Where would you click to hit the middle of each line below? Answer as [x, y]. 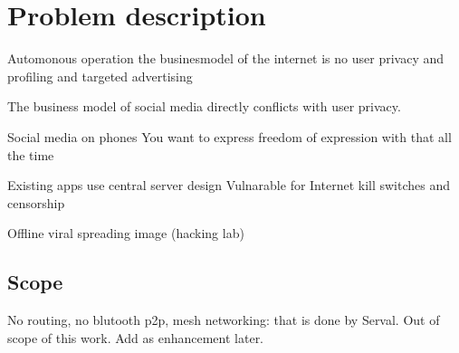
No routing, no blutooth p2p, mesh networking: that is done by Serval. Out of [224, 320]
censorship [36, 202]
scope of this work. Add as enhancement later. [136, 337]
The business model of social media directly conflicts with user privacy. [204, 106]
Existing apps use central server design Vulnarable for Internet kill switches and [229, 185]
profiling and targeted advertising [100, 76]
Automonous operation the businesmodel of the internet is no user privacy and [226, 58]
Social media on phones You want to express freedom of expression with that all [229, 136]
